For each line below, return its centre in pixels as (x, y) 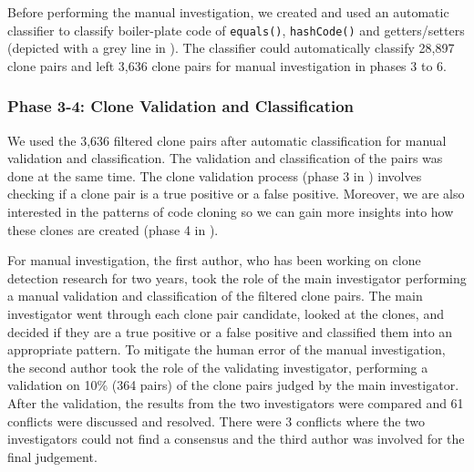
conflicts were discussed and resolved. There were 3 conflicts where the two (216, 421)
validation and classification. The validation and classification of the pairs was (225, 158)
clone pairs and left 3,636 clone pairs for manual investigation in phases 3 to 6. (227, 65)
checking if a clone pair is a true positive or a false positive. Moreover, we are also (236, 194)
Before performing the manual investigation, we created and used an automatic (228, 12)
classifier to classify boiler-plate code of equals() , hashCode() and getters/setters (236, 30)
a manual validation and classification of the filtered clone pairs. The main (215, 296)
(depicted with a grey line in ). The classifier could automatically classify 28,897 (231, 48)
